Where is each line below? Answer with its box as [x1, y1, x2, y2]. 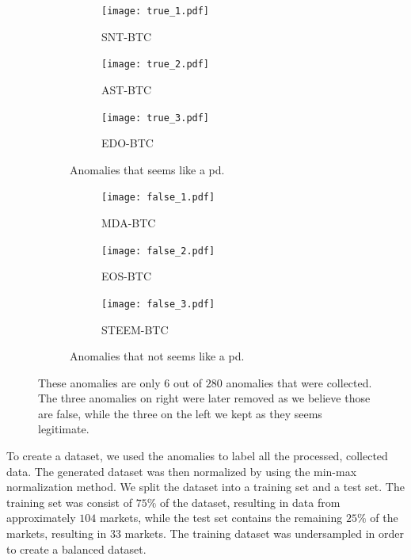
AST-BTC [101, 81, 152, 97]
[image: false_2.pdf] [101, 245, 215, 257]
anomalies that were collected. [226, 374, 372, 390]
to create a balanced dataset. [6, 540, 147, 557]
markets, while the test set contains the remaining [99, 509, 343, 526]
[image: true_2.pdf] [101, 59, 210, 70]
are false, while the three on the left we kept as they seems [38, 405, 322, 421]
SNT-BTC [101, 28, 152, 44]
